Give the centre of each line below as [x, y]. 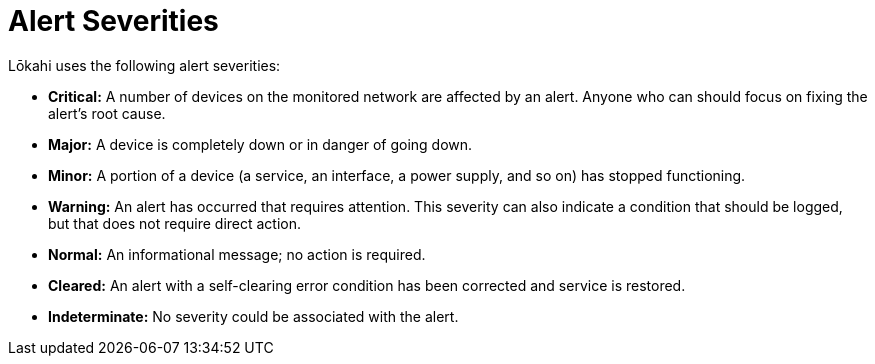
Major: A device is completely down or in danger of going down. [260, 144]
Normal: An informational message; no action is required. [237, 254]
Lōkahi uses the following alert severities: [144, 65]
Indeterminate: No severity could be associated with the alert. [253, 316]
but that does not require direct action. [175, 223]
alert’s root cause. [107, 113]
